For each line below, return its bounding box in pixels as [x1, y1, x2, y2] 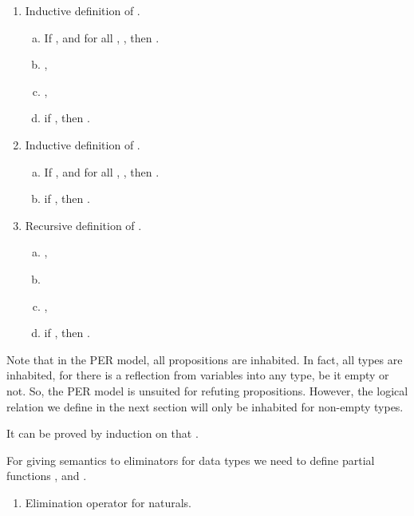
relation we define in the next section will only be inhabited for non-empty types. [6, 398, 404, 415]
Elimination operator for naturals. [25, 494, 191, 510]
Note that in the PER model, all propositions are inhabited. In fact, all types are [6, 351, 403, 367]
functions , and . [6, 467, 87, 484]
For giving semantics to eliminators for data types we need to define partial [6, 451, 375, 468]
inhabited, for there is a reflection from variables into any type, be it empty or [6, 367, 389, 383]
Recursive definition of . [25, 216, 142, 233]
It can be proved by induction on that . [6, 425, 199, 442]
